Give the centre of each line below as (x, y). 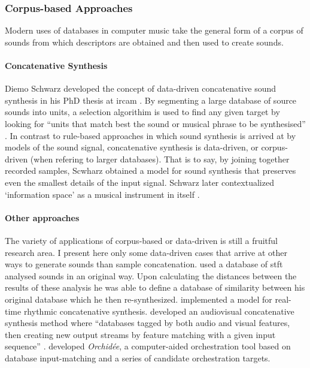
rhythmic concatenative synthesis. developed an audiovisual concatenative (159, 311)
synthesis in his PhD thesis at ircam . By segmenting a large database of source (151, 100)
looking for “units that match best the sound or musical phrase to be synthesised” (155, 123)
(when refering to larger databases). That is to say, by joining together (160, 159)
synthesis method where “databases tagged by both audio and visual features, (148, 323)
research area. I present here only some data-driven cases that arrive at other (146, 252)
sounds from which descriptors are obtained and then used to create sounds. (144, 42)
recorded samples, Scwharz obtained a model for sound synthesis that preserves (151, 171)
